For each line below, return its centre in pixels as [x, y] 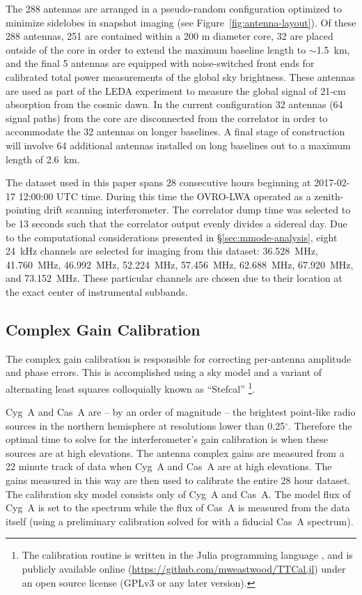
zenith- [329, 196]
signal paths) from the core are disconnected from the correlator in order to [167, 118]
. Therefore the [320, 425]
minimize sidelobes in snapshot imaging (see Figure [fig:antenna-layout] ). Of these [181, 22]
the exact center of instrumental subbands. [97, 291]
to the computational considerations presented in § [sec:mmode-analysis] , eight [172, 237]
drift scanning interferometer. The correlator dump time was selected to [197, 210]
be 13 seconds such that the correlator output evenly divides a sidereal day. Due [176, 223]
